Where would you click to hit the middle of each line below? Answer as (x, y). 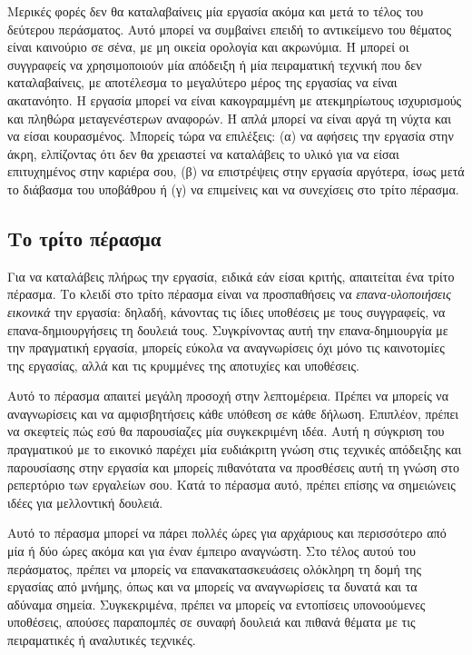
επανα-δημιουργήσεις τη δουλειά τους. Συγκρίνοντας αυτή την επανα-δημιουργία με (228, 329)
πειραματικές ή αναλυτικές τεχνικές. (102, 640)
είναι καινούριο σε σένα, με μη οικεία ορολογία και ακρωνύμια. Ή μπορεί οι (208, 47)
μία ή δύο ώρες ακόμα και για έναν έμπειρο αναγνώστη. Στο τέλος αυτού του (211, 551)
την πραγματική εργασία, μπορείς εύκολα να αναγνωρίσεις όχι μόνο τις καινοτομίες (226, 347)
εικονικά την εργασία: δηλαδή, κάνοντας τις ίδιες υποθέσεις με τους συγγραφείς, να (226, 311)
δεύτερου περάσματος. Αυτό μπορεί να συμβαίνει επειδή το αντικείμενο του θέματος (230, 29)
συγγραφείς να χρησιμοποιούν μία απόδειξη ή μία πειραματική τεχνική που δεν (215, 64)
